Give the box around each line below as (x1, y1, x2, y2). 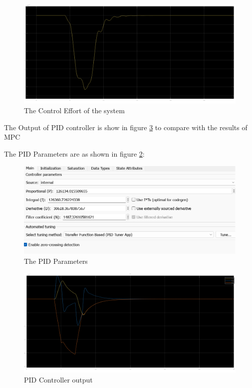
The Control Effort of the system (24, 105, 125, 116)
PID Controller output (24, 374, 93, 385)
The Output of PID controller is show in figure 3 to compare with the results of (4, 122, 248, 132)
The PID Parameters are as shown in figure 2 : (4, 148, 145, 159)
